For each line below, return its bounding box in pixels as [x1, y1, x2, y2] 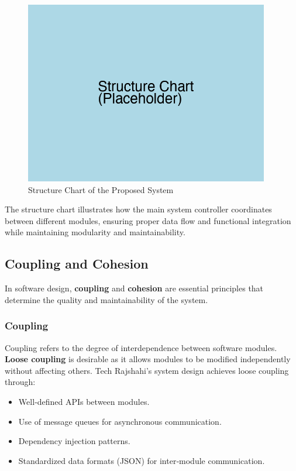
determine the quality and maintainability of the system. [5, 293, 208, 305]
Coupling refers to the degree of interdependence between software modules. [5, 341, 277, 353]
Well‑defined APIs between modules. [18, 396, 150, 408]
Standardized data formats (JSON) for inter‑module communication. [18, 454, 265, 466]
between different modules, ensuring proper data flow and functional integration [5, 214, 291, 226]
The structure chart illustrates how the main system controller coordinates [5, 203, 272, 215]
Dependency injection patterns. [18, 435, 130, 447]
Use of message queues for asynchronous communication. [18, 415, 222, 427]
